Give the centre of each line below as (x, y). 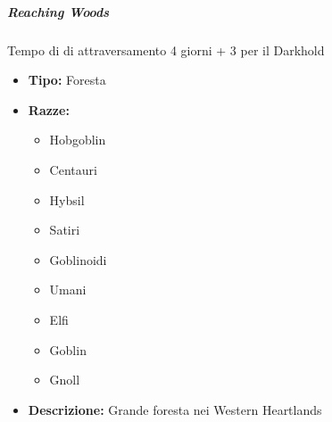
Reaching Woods (58, 11)
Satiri (65, 230)
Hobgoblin (78, 140)
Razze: (49, 109)
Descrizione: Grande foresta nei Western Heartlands (175, 409)
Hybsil (67, 199)
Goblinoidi (78, 259)
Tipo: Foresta (67, 80)
